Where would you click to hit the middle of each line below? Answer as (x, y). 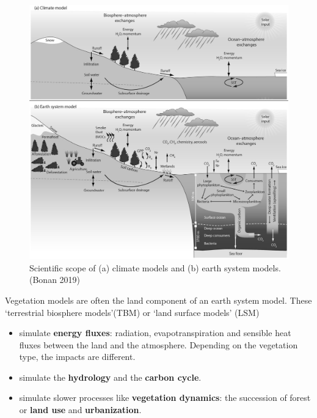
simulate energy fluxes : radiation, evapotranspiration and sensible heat (155, 333)
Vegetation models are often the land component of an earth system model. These (158, 300)
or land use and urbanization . (80, 410)
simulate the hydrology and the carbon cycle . (110, 377)
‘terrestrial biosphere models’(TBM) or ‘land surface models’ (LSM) (132, 312)
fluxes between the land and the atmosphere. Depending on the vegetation (158, 344)
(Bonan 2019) (55, 280)
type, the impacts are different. (77, 357)
